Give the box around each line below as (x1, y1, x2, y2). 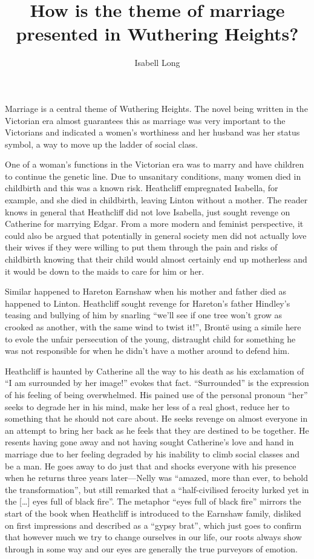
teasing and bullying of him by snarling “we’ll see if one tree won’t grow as (5, 309, 283, 321)
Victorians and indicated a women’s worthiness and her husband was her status (5, 126, 300, 139)
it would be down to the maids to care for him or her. (5, 264, 204, 277)
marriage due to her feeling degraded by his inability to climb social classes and (5, 447, 300, 460)
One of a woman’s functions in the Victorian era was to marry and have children (5, 158, 304, 171)
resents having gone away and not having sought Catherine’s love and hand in (5, 436, 294, 448)
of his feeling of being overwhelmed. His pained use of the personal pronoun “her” (5, 388, 308, 400)
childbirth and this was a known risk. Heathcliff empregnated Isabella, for (5, 181, 278, 194)
